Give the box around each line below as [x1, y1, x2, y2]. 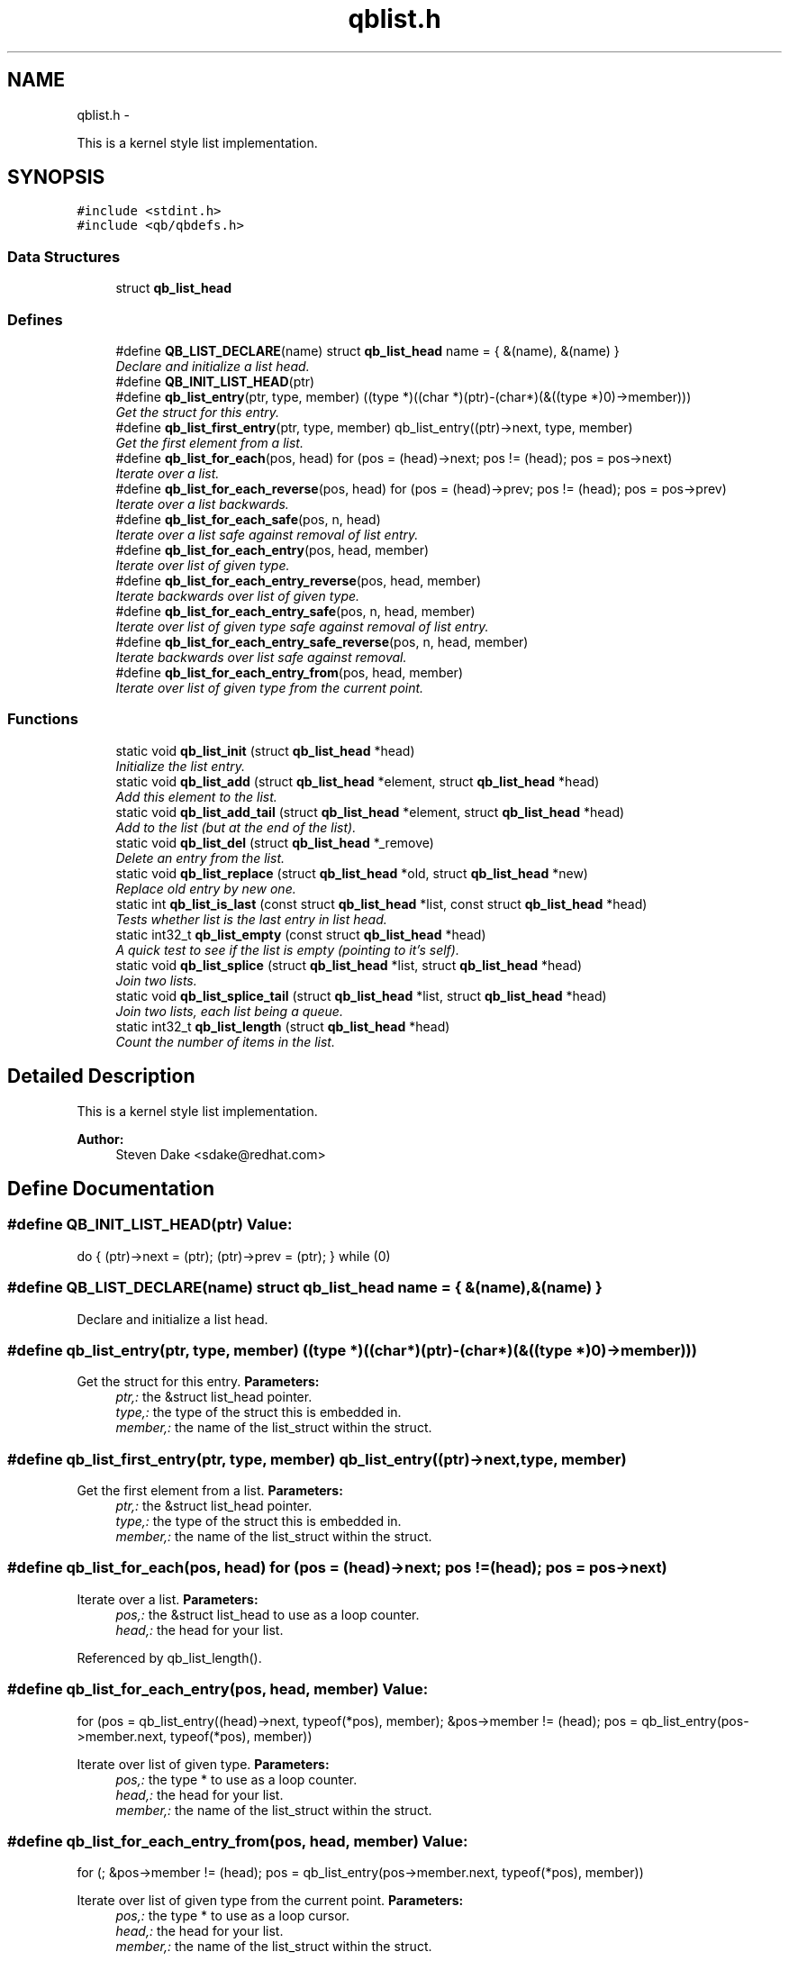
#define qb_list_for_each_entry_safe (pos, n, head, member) [115, 603, 476, 619]
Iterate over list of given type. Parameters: [77, 1756, 330, 1772]
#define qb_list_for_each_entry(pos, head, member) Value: [7, 1680, 429, 1699]
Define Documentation [7, 1176, 214, 1200]
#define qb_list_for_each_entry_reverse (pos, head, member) [115, 572, 481, 588]
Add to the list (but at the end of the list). [115, 819, 357, 835]
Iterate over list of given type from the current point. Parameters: [77, 1893, 464, 1909]
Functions [7, 710, 78, 729]
